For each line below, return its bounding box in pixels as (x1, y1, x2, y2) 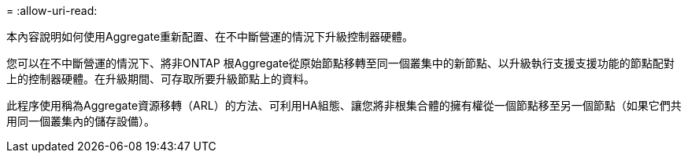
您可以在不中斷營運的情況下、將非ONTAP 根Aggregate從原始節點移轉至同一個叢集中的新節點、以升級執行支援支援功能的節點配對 (6, 56, 675, 70)
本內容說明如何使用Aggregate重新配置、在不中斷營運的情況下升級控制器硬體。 (6, 30, 414, 43)
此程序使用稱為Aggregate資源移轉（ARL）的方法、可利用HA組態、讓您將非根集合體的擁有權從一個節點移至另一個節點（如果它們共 (6, 99, 682, 112)
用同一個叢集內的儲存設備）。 (6, 114, 155, 128)
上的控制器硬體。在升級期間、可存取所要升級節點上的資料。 (6, 72, 315, 85)
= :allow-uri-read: (6, 4, 98, 17)
